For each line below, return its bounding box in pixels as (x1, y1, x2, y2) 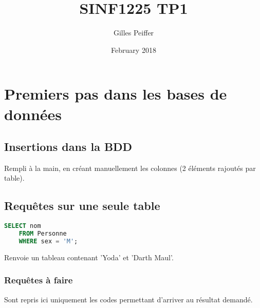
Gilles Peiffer (113, 27, 154, 38)
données (4, 103, 62, 124)
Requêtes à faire (4, 274, 73, 286)
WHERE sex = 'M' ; (18, 238, 78, 245)
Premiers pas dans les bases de (4, 83, 227, 104)
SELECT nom (4, 222, 41, 230)
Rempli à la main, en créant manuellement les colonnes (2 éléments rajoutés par (4, 162, 256, 173)
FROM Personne (18, 230, 67, 238)
